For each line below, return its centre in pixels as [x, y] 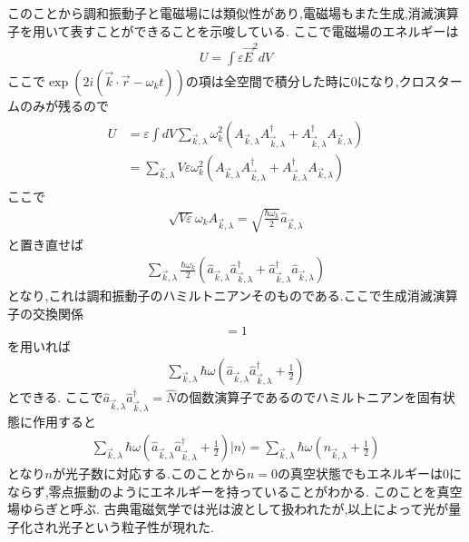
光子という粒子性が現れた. [136, 526]
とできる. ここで [55, 397]
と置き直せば [45, 244]
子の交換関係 [45, 314]
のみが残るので [64, 105]
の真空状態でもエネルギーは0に [369, 473]
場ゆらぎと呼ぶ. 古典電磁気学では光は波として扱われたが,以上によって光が [228, 509]
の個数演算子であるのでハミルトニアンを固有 [309, 397]
